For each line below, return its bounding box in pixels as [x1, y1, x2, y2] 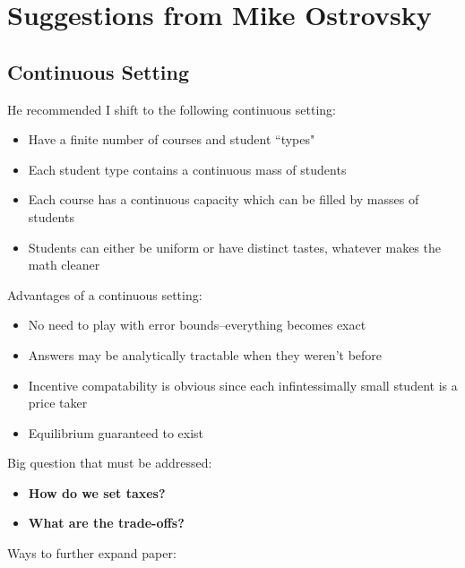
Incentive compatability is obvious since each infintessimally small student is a [28, 375, 458, 394]
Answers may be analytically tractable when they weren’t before [28, 345, 383, 364]
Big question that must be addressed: [7, 453, 212, 472]
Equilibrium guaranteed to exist [28, 423, 204, 442]
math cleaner [28, 255, 100, 274]
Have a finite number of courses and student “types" [28, 130, 315, 149]
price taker [28, 393, 88, 412]
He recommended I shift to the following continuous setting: [7, 99, 336, 118]
